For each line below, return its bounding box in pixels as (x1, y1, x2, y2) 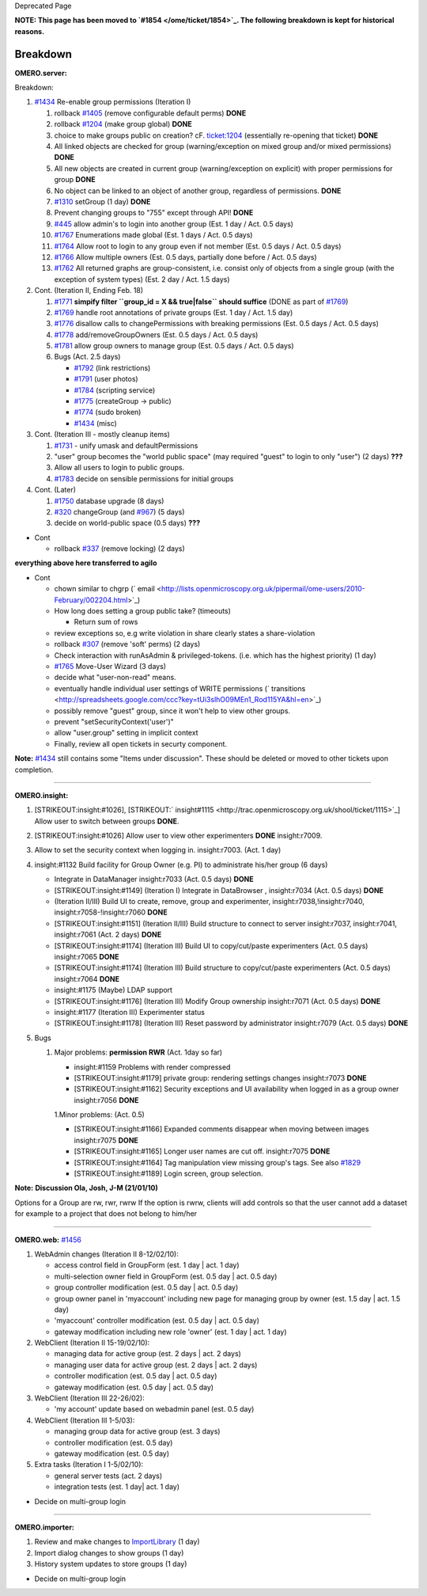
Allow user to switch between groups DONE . (34, 816, 179, 826)
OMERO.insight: (14, 790, 69, 800)
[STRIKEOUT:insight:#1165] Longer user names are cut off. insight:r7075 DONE (74, 1146, 331, 1156)
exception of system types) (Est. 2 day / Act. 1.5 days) (54, 274, 230, 284)
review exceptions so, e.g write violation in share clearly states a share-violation (54, 628, 316, 637)
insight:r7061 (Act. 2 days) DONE (54, 930, 162, 940)
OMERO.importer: (14, 1522, 75, 1532)
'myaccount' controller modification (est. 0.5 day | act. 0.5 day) (54, 1316, 260, 1325)
